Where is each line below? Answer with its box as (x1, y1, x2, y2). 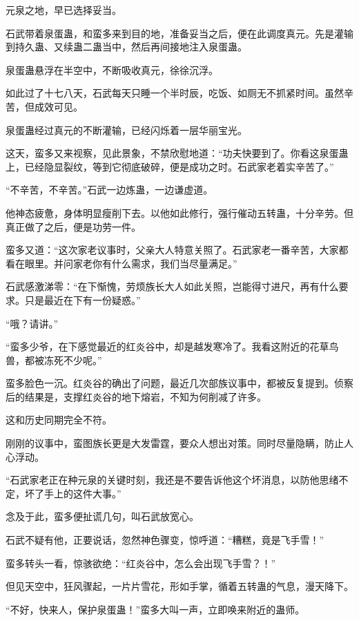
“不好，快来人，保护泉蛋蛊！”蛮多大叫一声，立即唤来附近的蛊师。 (6, 602, 305, 616)
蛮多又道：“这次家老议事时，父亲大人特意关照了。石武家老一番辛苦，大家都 (6, 242, 349, 257)
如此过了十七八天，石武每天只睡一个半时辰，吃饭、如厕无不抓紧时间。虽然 (6, 86, 344, 100)
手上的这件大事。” (43, 486, 122, 500)
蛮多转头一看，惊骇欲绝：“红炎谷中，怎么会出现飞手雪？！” (6, 555, 276, 570)
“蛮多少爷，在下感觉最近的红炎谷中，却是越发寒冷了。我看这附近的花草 (6, 339, 329, 354)
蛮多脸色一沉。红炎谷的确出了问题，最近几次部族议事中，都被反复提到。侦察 (6, 376, 353, 390)
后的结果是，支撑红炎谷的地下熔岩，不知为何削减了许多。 (6, 389, 266, 403)
